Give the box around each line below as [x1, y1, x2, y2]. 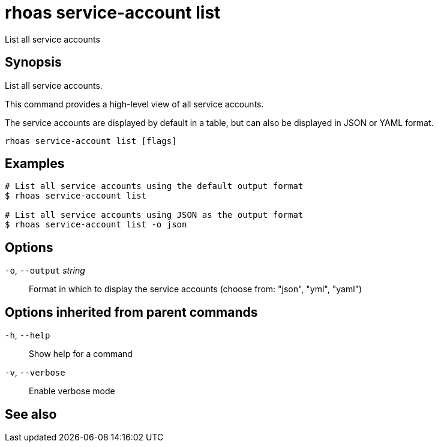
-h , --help [5, 330, 50, 341]
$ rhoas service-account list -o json [5, 220, 187, 230]
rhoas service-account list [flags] [5, 136, 177, 146]
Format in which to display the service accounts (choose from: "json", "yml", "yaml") [29, 284, 362, 295]
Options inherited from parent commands [5, 304, 258, 320]
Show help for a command [29, 349, 133, 359]
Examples [5, 156, 65, 172]
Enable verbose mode [29, 386, 115, 397]
